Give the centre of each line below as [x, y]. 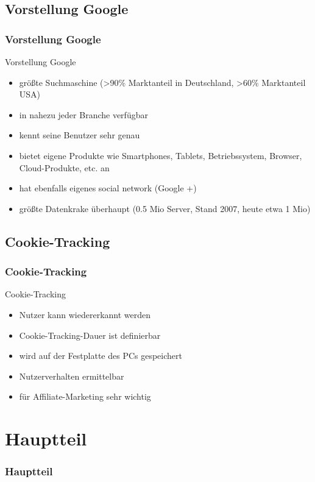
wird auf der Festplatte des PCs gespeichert [101, 356]
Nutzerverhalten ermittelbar [72, 376]
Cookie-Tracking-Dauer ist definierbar [90, 335]
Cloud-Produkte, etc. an [64, 167]
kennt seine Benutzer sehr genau [80, 135]
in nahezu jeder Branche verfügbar [83, 114]
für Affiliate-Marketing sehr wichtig [85, 396]
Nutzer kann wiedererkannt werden [85, 314]
